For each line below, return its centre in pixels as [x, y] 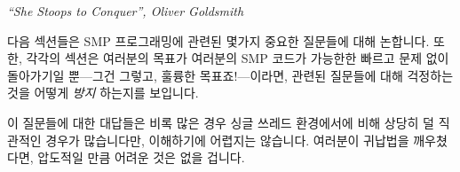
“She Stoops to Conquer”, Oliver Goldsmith [126, 11]
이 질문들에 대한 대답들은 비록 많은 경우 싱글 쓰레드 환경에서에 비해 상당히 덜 [221, 122]
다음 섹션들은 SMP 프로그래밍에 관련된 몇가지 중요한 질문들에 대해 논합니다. [218, 40]
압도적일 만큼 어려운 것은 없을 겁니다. [141, 157]
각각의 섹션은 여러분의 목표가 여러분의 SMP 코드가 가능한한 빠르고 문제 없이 [238, 58]
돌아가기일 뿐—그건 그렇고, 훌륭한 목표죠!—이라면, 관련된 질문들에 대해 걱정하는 [230, 75]
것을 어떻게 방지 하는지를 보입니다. [103, 93]
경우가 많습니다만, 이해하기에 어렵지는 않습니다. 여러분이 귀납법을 [227, 140]
